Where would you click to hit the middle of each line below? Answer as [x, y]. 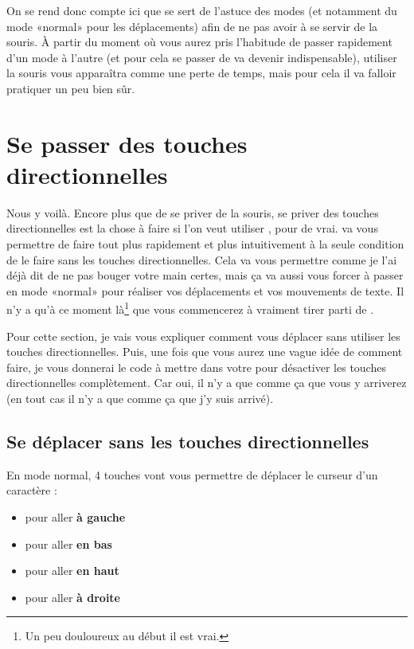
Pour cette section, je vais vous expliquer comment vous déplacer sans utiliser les [203, 336]
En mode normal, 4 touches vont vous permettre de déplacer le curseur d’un [192, 474]
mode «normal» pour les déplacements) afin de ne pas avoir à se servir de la [192, 26]
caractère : [32, 490]
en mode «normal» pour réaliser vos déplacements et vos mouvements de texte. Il [205, 290]
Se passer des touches [127, 143]
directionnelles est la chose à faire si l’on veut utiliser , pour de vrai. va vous [192, 228]
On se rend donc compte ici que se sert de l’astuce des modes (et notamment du [202, 10]
